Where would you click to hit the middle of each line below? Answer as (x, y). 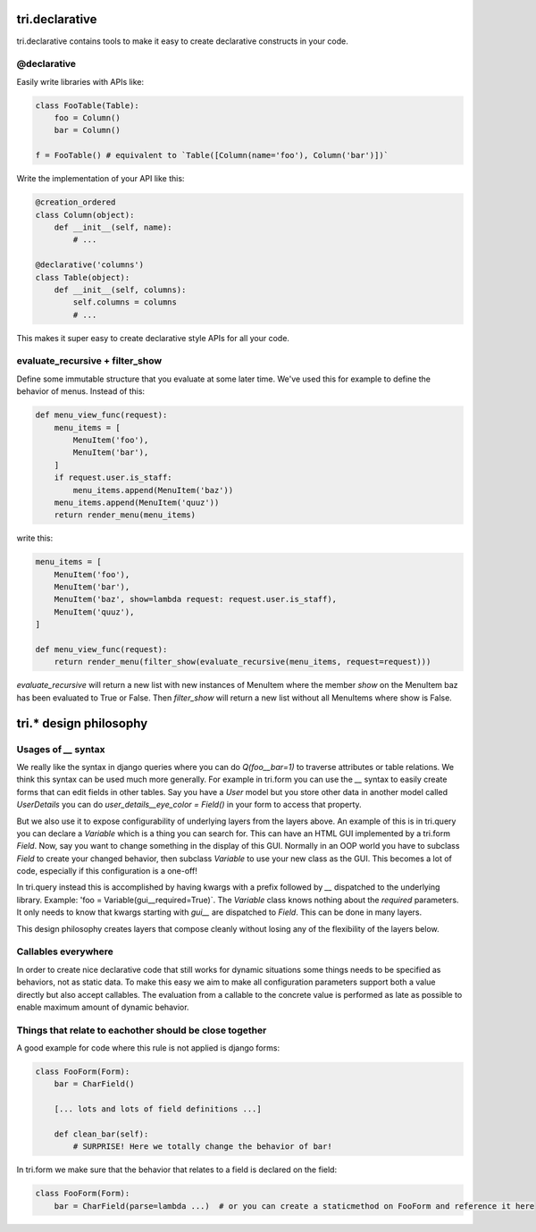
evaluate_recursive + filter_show (89, 361)
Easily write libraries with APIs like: (80, 81)
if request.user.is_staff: (113, 478)
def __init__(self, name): (113, 227)
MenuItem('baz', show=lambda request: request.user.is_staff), (196, 599)
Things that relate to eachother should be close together (142, 1030)
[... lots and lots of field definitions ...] (158, 1109)
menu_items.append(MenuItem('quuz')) (137, 502)
